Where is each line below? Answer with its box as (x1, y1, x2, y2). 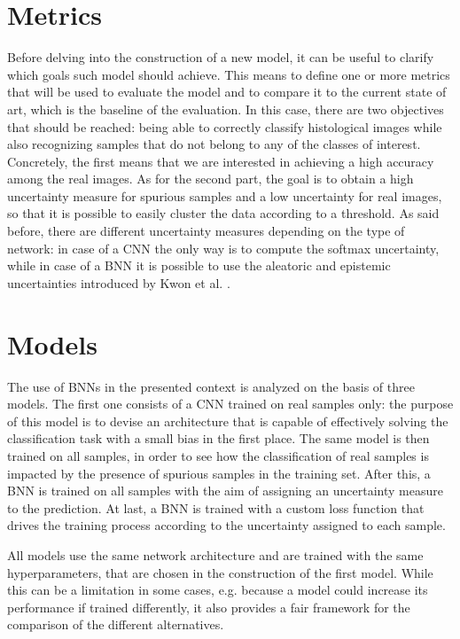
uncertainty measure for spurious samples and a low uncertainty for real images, (7, 186, 442, 205)
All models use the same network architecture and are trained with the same (7, 545, 424, 564)
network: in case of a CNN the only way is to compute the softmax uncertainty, (7, 238, 440, 257)
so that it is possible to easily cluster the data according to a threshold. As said (7, 204, 440, 222)
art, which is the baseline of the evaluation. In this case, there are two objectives (7, 99, 444, 118)
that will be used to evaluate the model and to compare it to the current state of (7, 82, 447, 101)
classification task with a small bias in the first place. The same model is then (7, 429, 430, 448)
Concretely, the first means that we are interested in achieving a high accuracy (7, 152, 434, 170)
